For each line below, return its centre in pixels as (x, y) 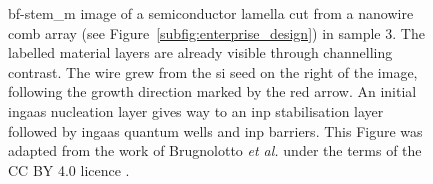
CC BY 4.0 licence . (69, 169)
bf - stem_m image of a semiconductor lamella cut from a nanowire (211, 13)
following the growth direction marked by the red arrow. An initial (212, 91)
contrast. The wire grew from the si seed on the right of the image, (213, 71)
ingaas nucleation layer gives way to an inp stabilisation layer (196, 110)
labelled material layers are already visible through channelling (200, 52)
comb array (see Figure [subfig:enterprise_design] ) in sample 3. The (216, 32)
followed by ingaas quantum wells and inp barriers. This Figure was (215, 130)
